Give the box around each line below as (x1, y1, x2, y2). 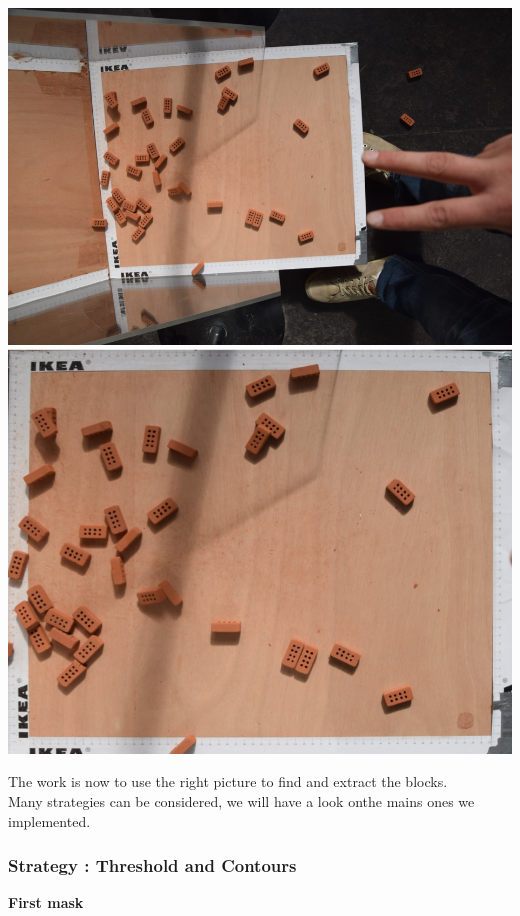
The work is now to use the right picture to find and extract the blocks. (8, 771, 448, 792)
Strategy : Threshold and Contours (8, 853, 297, 878)
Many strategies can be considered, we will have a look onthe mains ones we (8, 790, 475, 811)
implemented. (8, 810, 91, 831)
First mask (8, 892, 84, 913)
